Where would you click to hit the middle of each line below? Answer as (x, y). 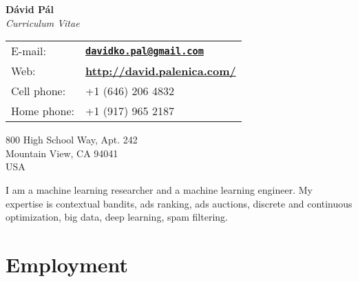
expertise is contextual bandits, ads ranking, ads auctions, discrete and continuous (179, 203)
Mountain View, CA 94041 (62, 153)
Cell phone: (39, 91)
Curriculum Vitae (43, 22)
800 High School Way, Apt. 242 (72, 140)
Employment (67, 264)
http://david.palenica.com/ (161, 71)
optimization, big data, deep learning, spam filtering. (117, 217)
